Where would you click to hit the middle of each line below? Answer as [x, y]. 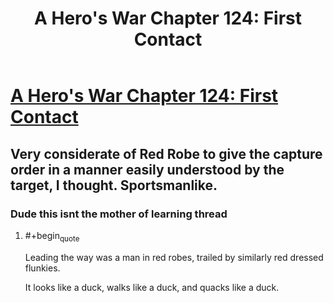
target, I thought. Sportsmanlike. [114, 185]
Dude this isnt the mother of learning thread [119, 214]
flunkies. [42, 268]
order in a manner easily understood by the [147, 169]
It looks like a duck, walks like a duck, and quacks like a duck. [152, 287]
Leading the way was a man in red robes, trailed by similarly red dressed [174, 257]
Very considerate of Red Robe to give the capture [166, 153]
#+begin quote [52, 236]
